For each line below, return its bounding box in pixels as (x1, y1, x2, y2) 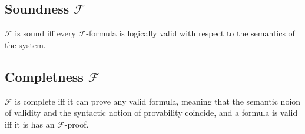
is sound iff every (15, 27, 76, 39)
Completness (5, 67, 84, 85)
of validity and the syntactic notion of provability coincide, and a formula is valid (5, 106, 298, 119)
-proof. (64, 118, 89, 130)
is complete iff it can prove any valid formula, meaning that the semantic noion (15, 95, 301, 107)
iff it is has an (5, 118, 55, 130)
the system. (5, 38, 46, 51)
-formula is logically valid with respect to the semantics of (86, 27, 295, 39)
